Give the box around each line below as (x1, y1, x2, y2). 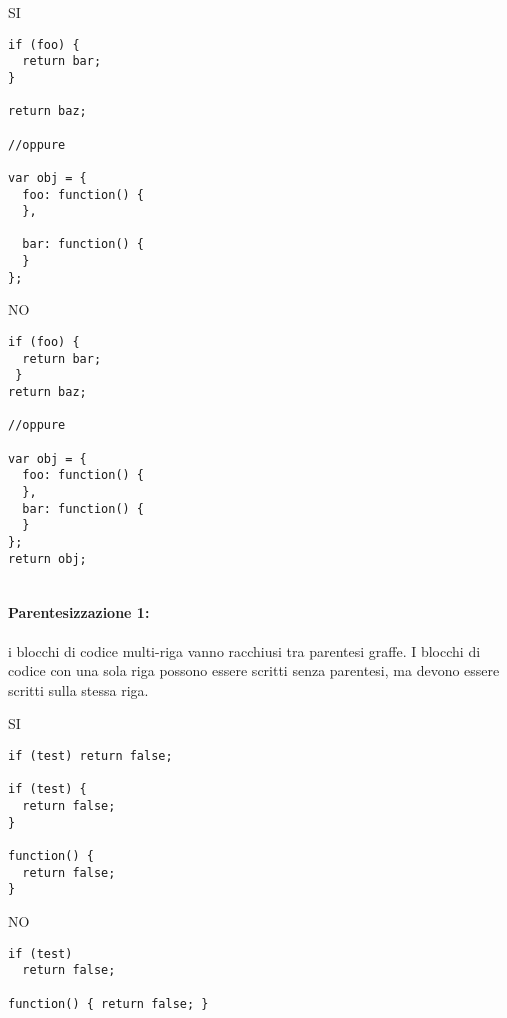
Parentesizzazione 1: (8, 602, 150, 623)
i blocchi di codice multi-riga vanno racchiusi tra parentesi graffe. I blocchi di (8, 640, 481, 661)
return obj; (8, 551, 87, 566)
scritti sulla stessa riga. (8, 679, 149, 700)
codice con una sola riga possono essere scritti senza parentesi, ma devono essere (8, 660, 500, 681)
